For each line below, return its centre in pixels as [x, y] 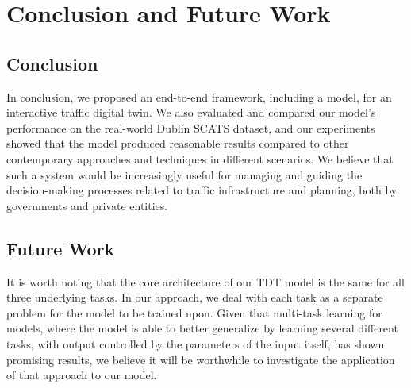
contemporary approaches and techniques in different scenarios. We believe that [200, 158]
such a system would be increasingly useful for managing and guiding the [184, 174]
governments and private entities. [87, 205]
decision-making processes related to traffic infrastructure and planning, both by [202, 190]
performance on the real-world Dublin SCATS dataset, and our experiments [191, 127]
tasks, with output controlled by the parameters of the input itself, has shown [196, 343]
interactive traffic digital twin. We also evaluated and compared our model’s [191, 112]
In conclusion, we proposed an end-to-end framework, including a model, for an [199, 96]
